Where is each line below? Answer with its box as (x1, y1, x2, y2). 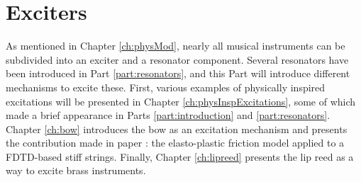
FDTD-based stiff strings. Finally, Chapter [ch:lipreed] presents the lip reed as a (6, 149, 354, 164)
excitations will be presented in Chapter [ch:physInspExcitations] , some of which (6, 93, 356, 108)
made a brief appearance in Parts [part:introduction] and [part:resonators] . (6, 108, 331, 123)
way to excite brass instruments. (6, 163, 146, 178)
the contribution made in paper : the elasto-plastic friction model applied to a (6, 135, 345, 150)
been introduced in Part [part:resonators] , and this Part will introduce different (6, 66, 350, 81)
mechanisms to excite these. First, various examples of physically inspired (6, 79, 326, 94)
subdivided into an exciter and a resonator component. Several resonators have (6, 52, 349, 67)
